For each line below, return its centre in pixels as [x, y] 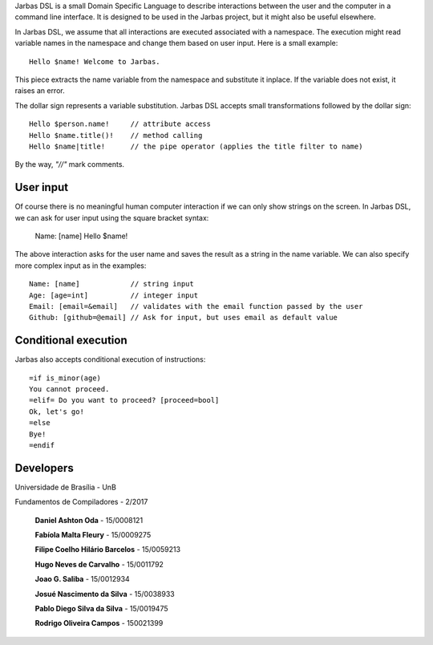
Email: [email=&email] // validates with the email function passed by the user [196, 306]
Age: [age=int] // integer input [114, 295]
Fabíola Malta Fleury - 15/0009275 [93, 535]
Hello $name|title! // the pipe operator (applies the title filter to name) [196, 146]
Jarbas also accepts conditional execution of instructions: [110, 359]
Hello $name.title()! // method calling [116, 135]
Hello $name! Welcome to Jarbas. [95, 61]
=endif [42, 445]
